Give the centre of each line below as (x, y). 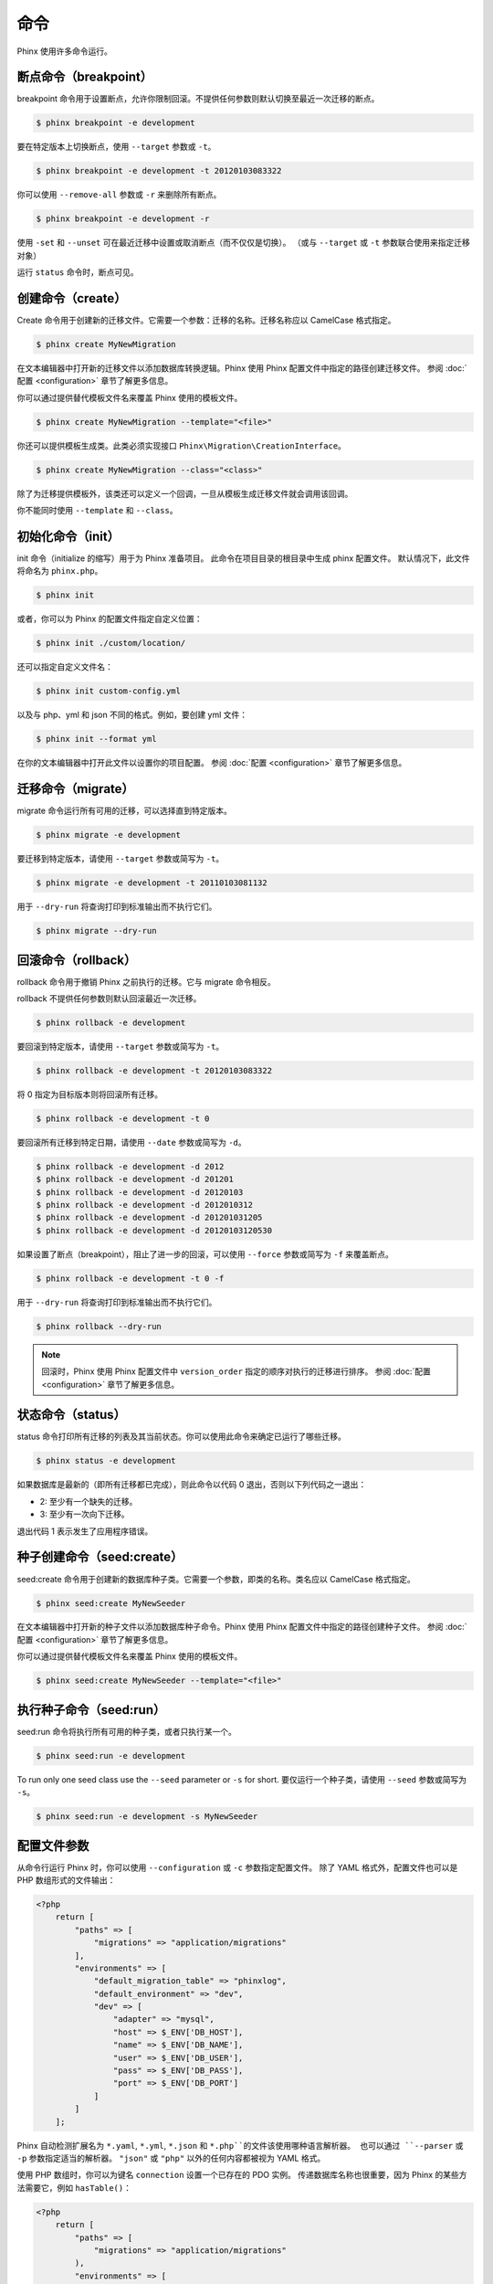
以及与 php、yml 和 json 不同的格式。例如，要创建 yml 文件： (132, 715)
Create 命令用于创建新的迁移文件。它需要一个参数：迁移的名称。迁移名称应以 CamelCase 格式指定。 (206, 321)
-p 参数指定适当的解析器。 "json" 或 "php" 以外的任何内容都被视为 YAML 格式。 (171, 2158)
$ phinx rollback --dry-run (99, 1326)
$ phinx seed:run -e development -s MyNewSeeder (147, 1817)
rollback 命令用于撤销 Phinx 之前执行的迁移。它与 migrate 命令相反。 (146, 981)
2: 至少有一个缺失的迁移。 (89, 1501)
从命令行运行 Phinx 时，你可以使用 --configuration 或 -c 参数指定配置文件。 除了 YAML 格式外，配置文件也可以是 (237, 1867)
